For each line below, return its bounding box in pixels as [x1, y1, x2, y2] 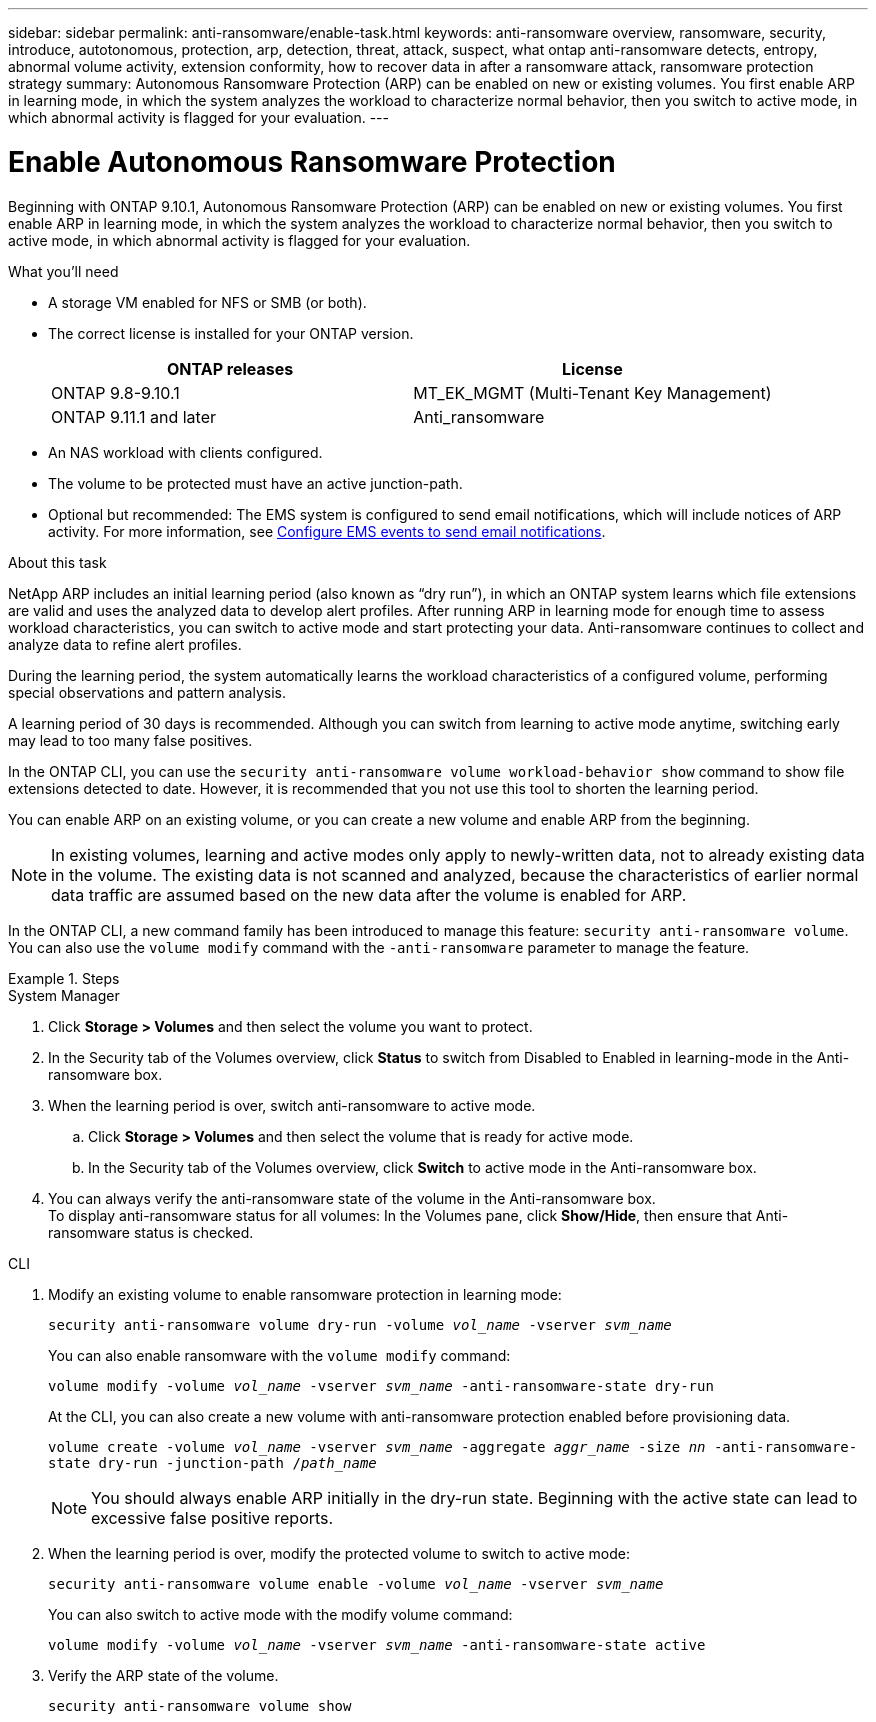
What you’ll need [8, 262, 119, 280]
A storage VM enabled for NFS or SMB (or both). [48, 293, 367, 311]
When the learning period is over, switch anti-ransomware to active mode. [48, 1096, 536, 1114]
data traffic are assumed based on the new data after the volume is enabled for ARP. [51, 884, 687, 905]
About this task [8, 553, 107, 571]
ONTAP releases [166, 358, 294, 379]
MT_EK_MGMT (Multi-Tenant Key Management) [413, 382, 772, 403]
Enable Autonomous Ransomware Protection [8, 144, 616, 179]
